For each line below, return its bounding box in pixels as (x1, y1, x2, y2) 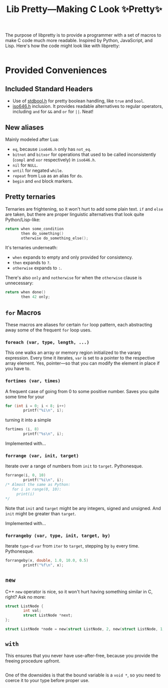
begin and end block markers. (12, 178, 73, 184)
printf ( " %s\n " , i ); (23, 431, 64, 437)
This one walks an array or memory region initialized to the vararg (5, 350, 141, 356)
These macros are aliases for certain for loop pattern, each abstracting (5, 322, 152, 327)
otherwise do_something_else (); (21, 236, 89, 241)
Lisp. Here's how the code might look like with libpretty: (5, 43, 120, 49)
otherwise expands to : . (12, 265, 62, 271)
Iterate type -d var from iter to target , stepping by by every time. (5, 543, 139, 549)
